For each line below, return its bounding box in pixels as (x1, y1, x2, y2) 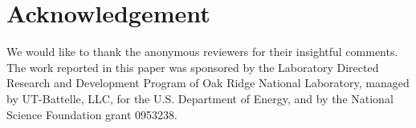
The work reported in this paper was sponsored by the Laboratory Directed (6, 58, 379, 75)
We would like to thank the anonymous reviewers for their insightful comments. (6, 43, 398, 60)
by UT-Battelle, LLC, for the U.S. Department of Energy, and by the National (6, 90, 394, 106)
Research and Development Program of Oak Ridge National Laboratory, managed (6, 74, 410, 91)
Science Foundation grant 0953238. (6, 106, 177, 122)
